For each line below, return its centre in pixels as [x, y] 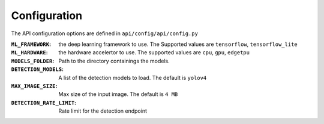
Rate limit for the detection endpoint [103, 111]
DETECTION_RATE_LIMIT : [44, 103]
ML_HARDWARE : [29, 52]
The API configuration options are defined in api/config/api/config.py [104, 33]
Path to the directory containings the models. [114, 61]
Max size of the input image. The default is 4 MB [118, 94]
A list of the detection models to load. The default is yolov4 [133, 77]
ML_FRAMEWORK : [31, 44]
